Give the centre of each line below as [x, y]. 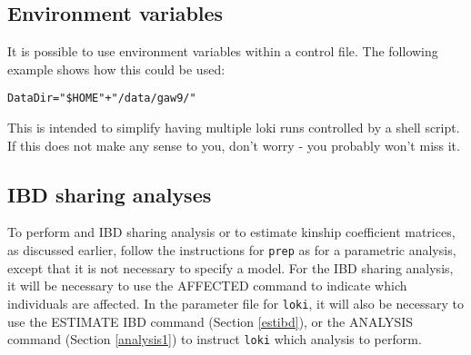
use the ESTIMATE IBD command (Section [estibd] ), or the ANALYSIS [210, 321]
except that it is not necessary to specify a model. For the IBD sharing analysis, [230, 267]
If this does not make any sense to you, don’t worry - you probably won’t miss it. [234, 145]
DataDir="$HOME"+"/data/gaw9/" [102, 99]
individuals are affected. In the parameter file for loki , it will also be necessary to [236, 303]
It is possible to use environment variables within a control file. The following [223, 51]
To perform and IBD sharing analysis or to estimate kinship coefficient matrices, [231, 232]
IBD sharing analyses [110, 194]
